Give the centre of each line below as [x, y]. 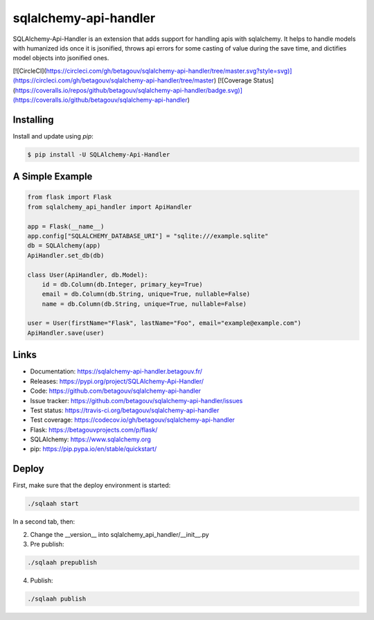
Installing [34, 119]
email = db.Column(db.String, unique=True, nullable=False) [146, 294]
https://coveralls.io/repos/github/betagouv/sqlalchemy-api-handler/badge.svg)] [128, 90]
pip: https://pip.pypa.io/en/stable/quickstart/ [93, 449]
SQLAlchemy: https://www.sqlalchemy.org [91, 439]
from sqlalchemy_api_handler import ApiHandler [109, 207]
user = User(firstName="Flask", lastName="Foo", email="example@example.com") [164, 323]
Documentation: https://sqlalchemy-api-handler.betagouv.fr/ [116, 371]
